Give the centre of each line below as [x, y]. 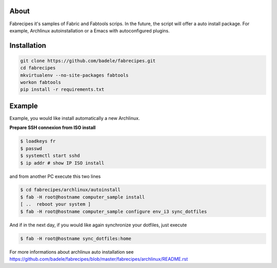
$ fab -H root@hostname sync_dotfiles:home [76, 238]
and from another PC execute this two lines [55, 176]
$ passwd [31, 148]
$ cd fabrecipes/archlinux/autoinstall [70, 190]
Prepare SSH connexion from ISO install [53, 128]
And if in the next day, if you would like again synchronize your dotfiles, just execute [98, 225]
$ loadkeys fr [38, 141]
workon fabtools [41, 83]
